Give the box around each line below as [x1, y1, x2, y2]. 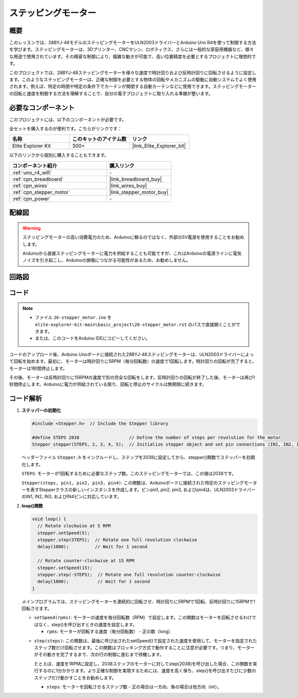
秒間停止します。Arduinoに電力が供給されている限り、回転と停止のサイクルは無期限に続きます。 [9, 381, 207, 388]
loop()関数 [21, 502, 43, 508]
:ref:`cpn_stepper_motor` [12, 189, 71, 196]
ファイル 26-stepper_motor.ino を [35, 314, 112, 320]
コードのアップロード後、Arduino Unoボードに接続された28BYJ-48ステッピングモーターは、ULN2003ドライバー [9, 351, 241, 357]
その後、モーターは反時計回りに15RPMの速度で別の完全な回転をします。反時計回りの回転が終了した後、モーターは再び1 [9, 375, 255, 380]
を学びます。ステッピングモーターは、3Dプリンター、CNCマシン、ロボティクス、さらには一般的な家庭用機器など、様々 [9, 46, 254, 52]
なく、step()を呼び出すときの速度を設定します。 [38, 621, 138, 627]
